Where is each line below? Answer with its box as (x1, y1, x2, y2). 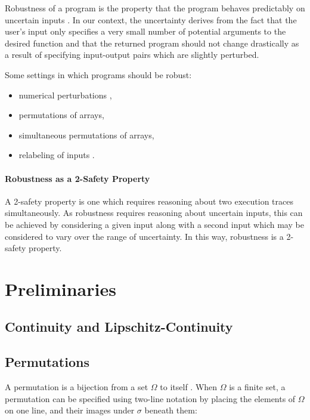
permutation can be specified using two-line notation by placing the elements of (5, 392, 296, 404)
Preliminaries (5, 276, 116, 301)
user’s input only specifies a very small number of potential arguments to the (5, 25, 286, 38)
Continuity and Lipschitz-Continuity (5, 317, 233, 336)
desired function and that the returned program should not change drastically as (5, 36, 299, 49)
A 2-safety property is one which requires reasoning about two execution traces (5, 194, 293, 207)
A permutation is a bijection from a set (5, 381, 148, 393)
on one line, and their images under (5, 404, 135, 416)
